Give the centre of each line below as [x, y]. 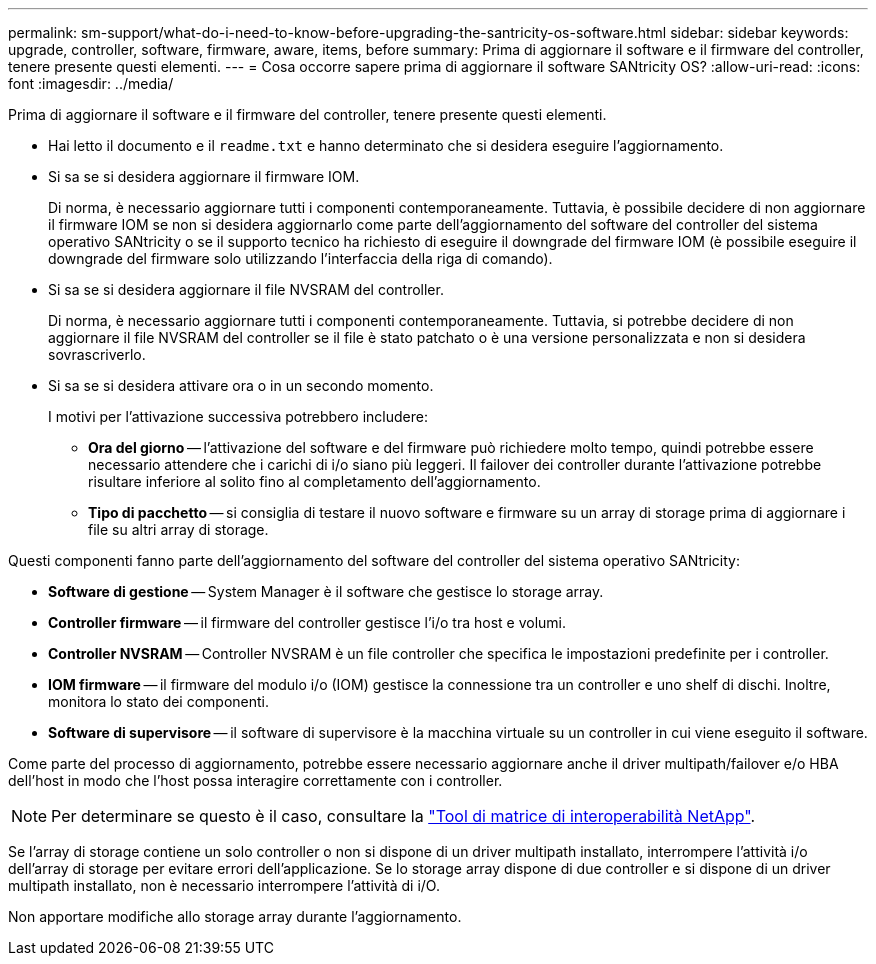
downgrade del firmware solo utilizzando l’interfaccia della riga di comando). [300, 258]
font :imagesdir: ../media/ [91, 83]
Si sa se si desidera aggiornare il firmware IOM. [204, 176]
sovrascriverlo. [97, 354]
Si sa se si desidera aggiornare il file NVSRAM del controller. [246, 289]
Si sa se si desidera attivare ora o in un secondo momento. [241, 385]
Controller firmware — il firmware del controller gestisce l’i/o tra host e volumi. [307, 622]
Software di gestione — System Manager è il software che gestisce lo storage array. [326, 591]
